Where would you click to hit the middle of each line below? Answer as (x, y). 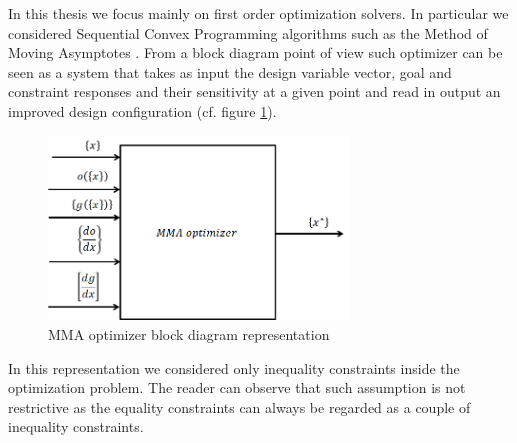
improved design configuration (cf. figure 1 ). (142, 110)
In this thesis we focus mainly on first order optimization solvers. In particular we (258, 13)
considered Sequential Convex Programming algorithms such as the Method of (248, 32)
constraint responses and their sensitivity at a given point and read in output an (254, 91)
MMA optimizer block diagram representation (189, 334)
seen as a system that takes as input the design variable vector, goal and (230, 71)
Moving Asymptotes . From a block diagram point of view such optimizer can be (255, 52)
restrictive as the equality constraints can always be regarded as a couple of (239, 406)
